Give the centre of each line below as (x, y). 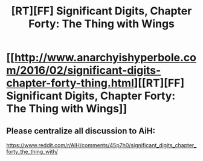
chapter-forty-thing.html (70, 83)
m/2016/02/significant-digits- (84, 71)
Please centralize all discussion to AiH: (81, 131)
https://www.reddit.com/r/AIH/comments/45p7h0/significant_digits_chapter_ (101, 145)
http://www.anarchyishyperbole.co (105, 58)
